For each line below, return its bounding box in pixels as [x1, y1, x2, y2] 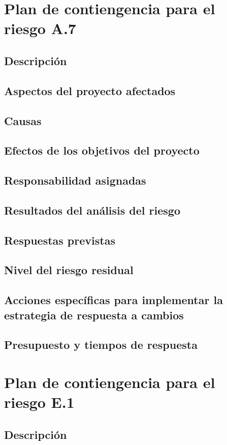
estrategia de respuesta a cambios [4, 307, 184, 322]
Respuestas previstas [4, 232, 115, 248]
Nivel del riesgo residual [4, 262, 134, 278]
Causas [4, 112, 42, 128]
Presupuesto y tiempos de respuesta [4, 337, 198, 352]
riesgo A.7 [4, 18, 76, 39]
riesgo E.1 [4, 392, 75, 412]
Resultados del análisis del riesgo [4, 202, 181, 218]
